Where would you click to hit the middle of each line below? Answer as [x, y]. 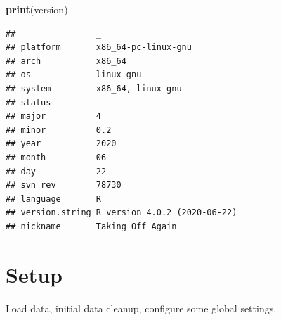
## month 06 [56, 157]
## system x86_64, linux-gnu [94, 88]
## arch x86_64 [66, 61]
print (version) [37, 9]
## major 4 [54, 116]
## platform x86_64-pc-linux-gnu [99, 47]
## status [28, 102]
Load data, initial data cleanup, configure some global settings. [141, 308]
